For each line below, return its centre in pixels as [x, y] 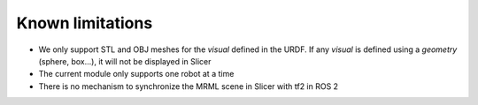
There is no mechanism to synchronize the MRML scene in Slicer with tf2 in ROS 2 [189, 86]
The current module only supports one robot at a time [136, 74]
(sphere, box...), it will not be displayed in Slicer [125, 61]
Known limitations [85, 23]
